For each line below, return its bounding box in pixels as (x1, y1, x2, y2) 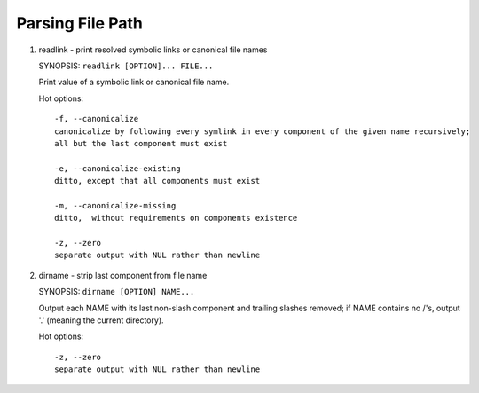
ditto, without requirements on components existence (54, 213, 298, 224)
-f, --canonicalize (54, 114, 139, 124)
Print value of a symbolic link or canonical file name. (38, 76, 230, 88)
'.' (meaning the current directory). (38, 315, 164, 326)
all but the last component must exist (54, 138, 228, 148)
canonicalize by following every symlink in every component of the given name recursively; (54, 126, 471, 137)
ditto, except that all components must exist (54, 176, 261, 186)
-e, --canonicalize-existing (54, 163, 181, 173)
